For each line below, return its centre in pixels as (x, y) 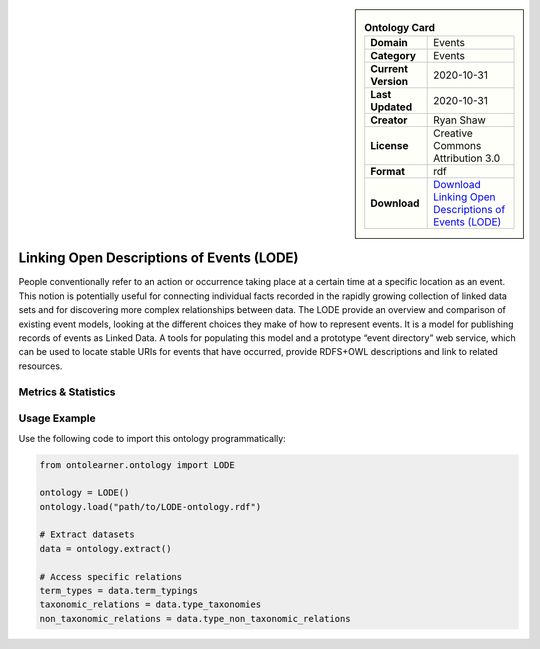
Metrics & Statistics (67, 392)
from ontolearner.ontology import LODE (137, 464)
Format (387, 172)
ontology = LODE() (84, 493)
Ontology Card (399, 28)
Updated (391, 107)
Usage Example (57, 418)
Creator (389, 120)
